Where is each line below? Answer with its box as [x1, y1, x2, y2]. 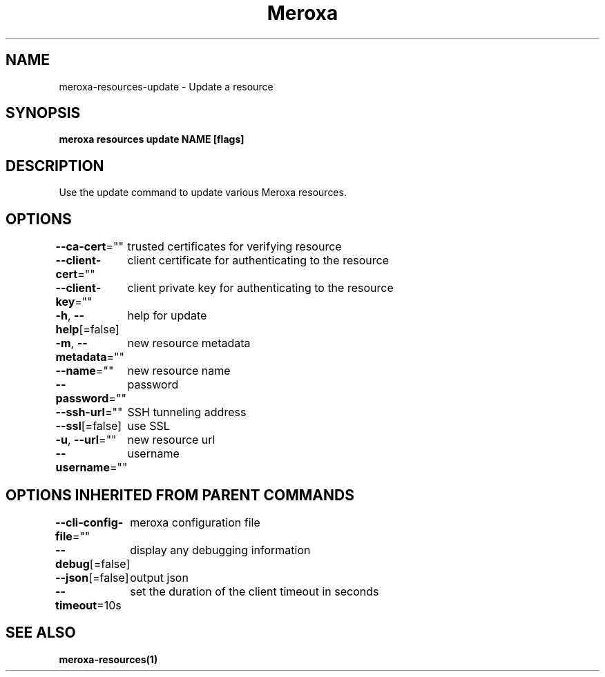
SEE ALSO [6, 624, 76, 642]
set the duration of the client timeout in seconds [130, 584, 379, 598]
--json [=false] [55, 570, 129, 585]
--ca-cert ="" [55, 239, 124, 254]
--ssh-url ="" [55, 405, 123, 420]
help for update [127, 308, 207, 323]
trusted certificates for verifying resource [127, 239, 342, 254]
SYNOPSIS [6, 104, 81, 122]
